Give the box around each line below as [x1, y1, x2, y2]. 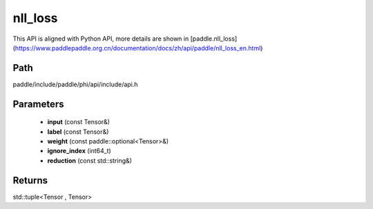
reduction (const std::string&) [47, 156, 133, 165]
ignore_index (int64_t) [47, 147, 112, 155]
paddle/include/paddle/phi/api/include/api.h [12, 80, 138, 88]
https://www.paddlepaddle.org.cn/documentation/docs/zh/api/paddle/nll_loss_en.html [15, 43, 261, 52]
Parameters [12, 98, 64, 110]
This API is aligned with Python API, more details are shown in [12, 34, 189, 43]
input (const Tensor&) [47, 118, 111, 126]
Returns [12, 175, 48, 186]
